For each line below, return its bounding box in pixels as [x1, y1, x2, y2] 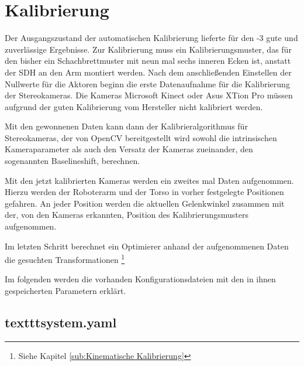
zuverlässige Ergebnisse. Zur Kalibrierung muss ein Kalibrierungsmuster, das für [5, 43, 292, 55]
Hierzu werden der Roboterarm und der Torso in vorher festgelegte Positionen [5, 186, 284, 198]
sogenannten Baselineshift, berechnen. [5, 155, 140, 167]
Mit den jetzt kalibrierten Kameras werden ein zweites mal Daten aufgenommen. [5, 174, 294, 186]
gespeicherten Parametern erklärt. [5, 285, 126, 297]
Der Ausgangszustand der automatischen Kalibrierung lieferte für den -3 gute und [5, 32, 298, 44]
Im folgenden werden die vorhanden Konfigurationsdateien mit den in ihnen [5, 273, 276, 285]
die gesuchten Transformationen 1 [5, 252, 125, 265]
